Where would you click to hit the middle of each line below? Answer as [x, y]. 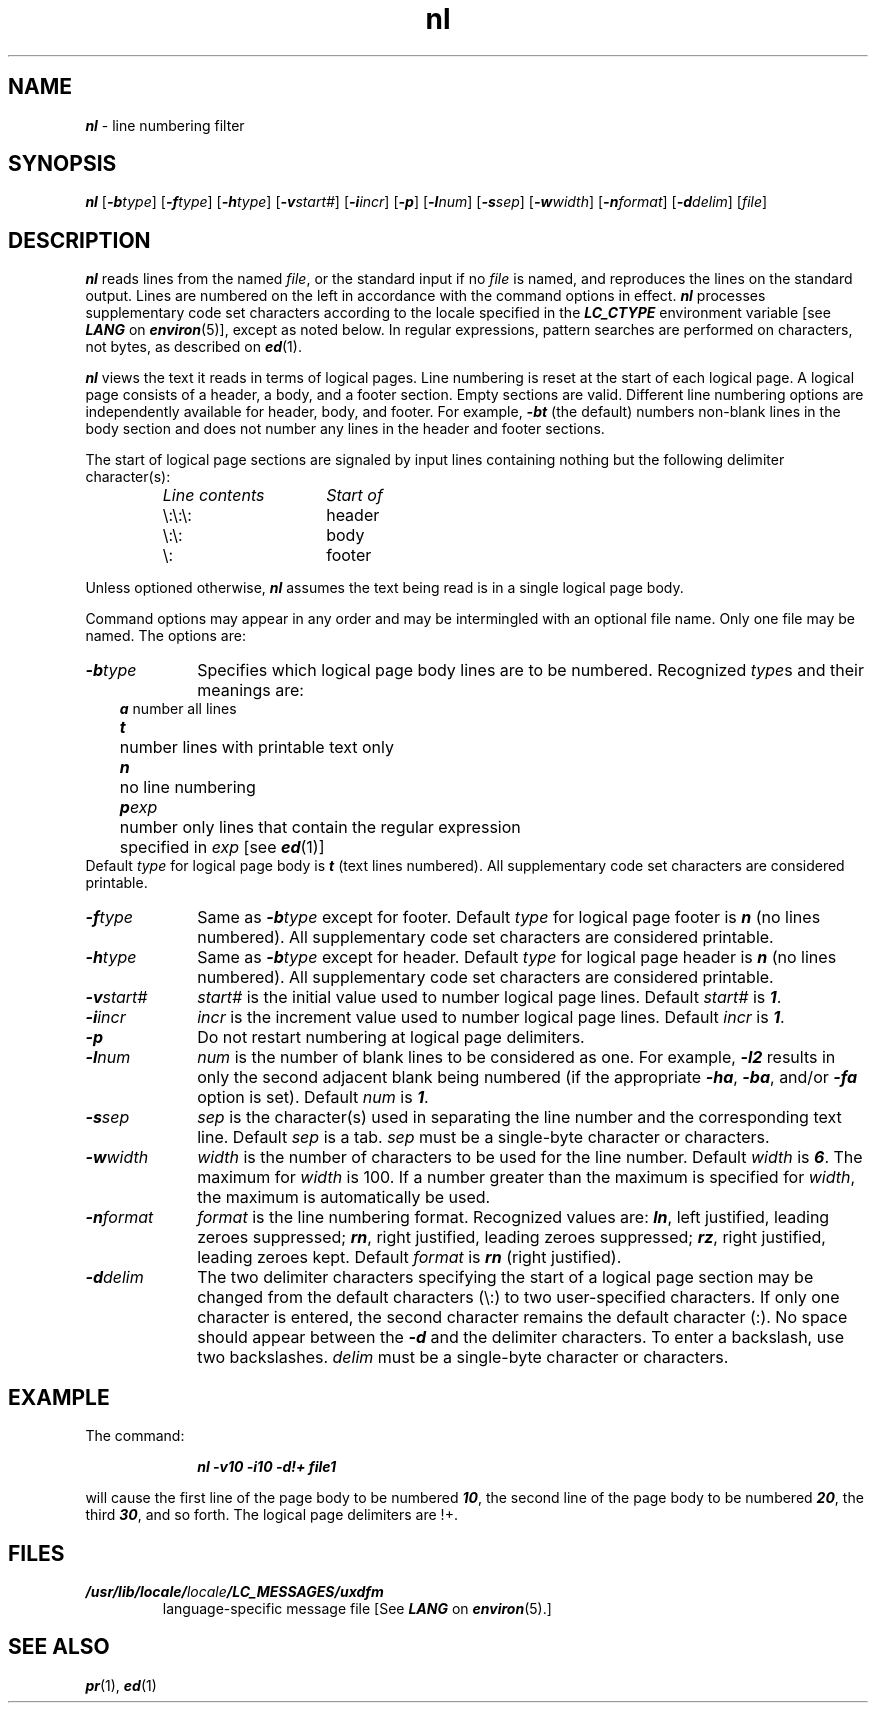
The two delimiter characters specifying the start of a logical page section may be [505, 1277]
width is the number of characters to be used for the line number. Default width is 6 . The [530, 1157]
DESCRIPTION [79, 240]
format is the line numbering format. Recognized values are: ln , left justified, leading [513, 1217]
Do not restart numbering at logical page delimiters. [391, 1037]
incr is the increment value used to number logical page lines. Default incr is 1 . [491, 1017]
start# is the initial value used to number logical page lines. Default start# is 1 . [489, 997]
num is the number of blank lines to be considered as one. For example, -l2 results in [516, 1057]
